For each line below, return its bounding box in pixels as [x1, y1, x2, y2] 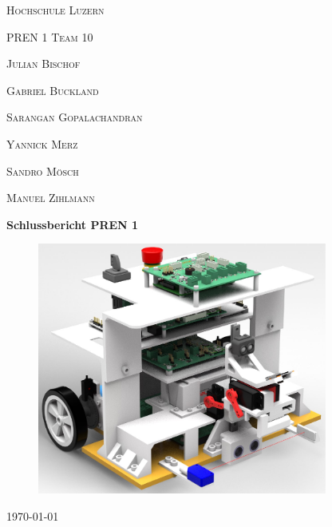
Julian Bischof [6, 55, 81, 72]
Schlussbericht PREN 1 [6, 216, 139, 232]
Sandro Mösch [6, 162, 79, 179]
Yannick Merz [6, 135, 78, 152]
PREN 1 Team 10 [6, 28, 93, 45]
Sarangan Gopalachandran [6, 109, 143, 125]
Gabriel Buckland [6, 81, 99, 98]
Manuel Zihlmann [6, 189, 95, 206]
